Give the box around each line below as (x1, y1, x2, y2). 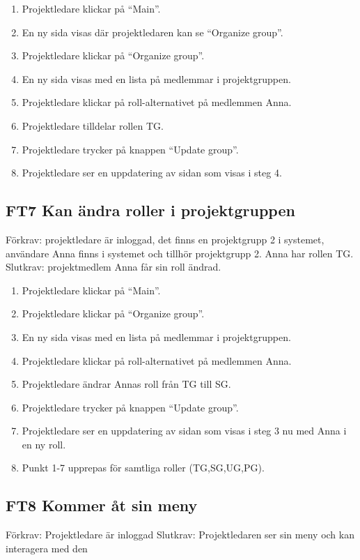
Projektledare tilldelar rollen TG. (22, 118, 164, 133)
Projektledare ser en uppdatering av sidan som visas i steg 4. (22, 165, 282, 180)
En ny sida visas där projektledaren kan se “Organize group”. (22, 24, 283, 39)
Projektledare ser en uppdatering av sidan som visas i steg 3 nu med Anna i (22, 423, 347, 438)
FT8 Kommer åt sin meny (6, 494, 198, 516)
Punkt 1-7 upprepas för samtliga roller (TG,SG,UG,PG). (22, 460, 265, 475)
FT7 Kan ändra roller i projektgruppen (6, 199, 295, 221)
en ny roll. (22, 437, 66, 451)
